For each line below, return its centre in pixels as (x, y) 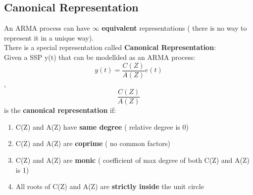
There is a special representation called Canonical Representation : (110, 47)
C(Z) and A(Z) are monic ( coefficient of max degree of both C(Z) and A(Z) (132, 160)
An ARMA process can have (47, 28)
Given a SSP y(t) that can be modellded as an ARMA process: (100, 57)
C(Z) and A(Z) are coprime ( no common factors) (93, 143)
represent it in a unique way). (49, 37)
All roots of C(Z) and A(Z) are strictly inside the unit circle (110, 186)
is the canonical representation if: (60, 110)
